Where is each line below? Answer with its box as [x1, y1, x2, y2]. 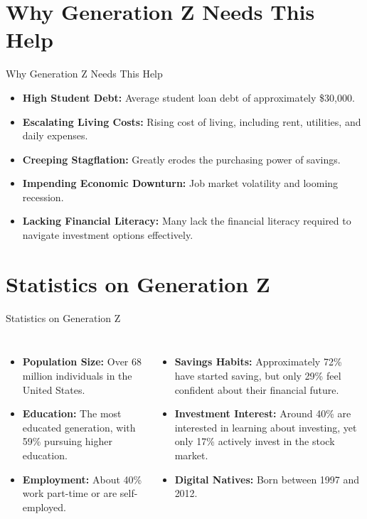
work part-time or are [22, 486, 117, 501]
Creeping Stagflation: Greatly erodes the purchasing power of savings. [22, 151, 341, 166]
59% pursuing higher [22, 434, 112, 449]
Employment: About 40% [22, 471, 142, 486]
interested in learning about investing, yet [174, 419, 357, 434]
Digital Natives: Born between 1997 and [174, 471, 360, 486]
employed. [22, 499, 66, 514]
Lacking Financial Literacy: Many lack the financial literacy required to [22, 213, 351, 228]
